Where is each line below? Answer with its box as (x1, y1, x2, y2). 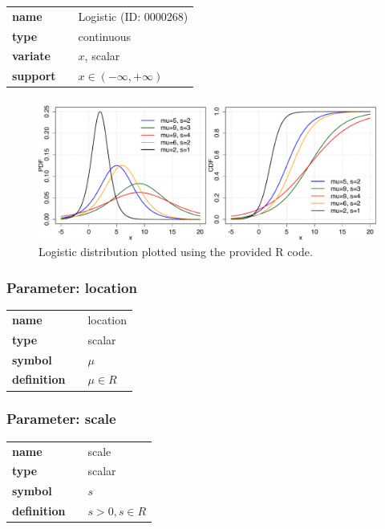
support (12, 67, 56, 84)
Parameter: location (6, 277, 137, 297)
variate (12, 47, 51, 64)
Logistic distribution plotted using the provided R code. (38, 243, 313, 260)
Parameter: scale (6, 409, 116, 429)
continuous (78, 27, 132, 44)
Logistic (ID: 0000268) (78, 7, 188, 24)
